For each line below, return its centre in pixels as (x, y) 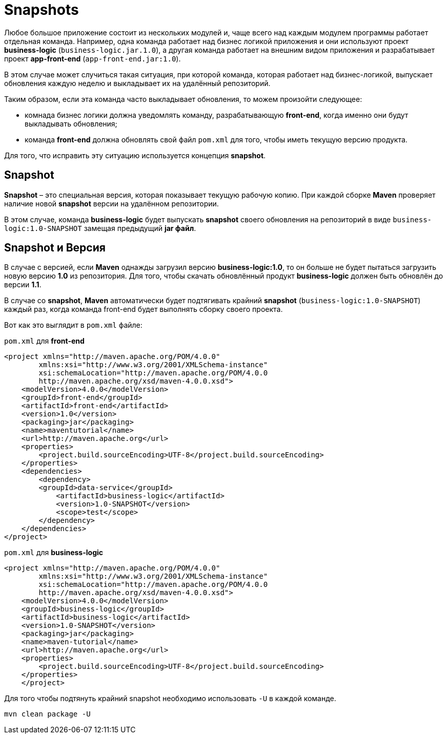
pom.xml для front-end (44, 341)
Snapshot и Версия (55, 248)
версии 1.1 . (23, 285)
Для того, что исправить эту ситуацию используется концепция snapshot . (135, 155)
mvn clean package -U (47, 714)
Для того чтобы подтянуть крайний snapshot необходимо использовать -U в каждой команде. (170, 699)
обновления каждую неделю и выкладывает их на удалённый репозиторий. (137, 83)
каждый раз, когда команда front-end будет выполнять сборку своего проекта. (144, 309)
